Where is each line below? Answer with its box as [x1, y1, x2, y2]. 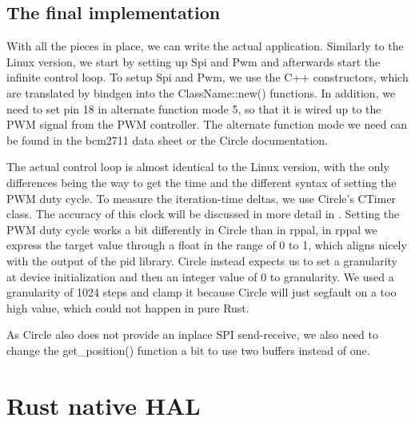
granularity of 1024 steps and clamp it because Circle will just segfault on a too [6, 284, 397, 301]
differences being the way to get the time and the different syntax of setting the [6, 173, 397, 190]
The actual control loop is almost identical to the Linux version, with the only [6, 158, 389, 175]
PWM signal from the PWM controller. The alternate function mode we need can [6, 116, 408, 133]
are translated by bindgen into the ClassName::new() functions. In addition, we [6, 84, 396, 101]
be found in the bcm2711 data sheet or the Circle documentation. [6, 131, 328, 148]
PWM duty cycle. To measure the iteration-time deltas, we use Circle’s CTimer [6, 189, 397, 206]
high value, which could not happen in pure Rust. [6, 299, 249, 316]
